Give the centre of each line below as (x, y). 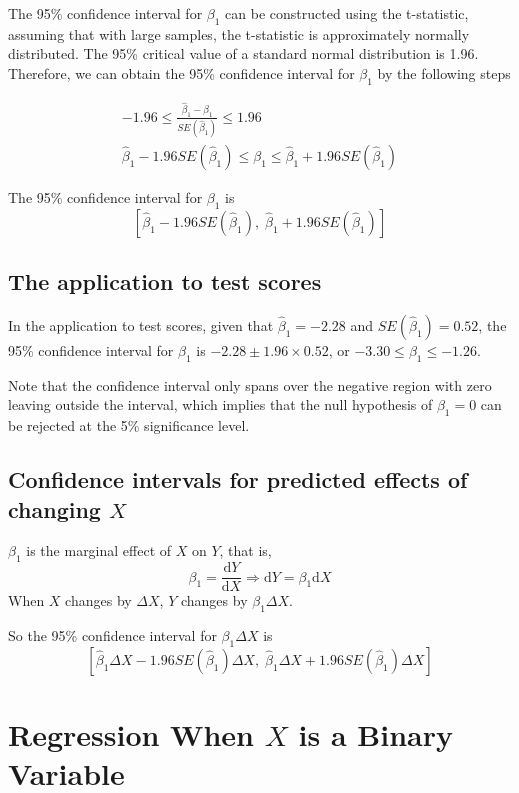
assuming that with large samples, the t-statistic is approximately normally (239, 33)
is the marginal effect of (99, 550)
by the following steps (444, 72)
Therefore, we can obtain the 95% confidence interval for (181, 72)
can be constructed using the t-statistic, (347, 13)
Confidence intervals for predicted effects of (238, 479)
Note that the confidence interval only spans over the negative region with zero (250, 384)
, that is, (245, 550)
